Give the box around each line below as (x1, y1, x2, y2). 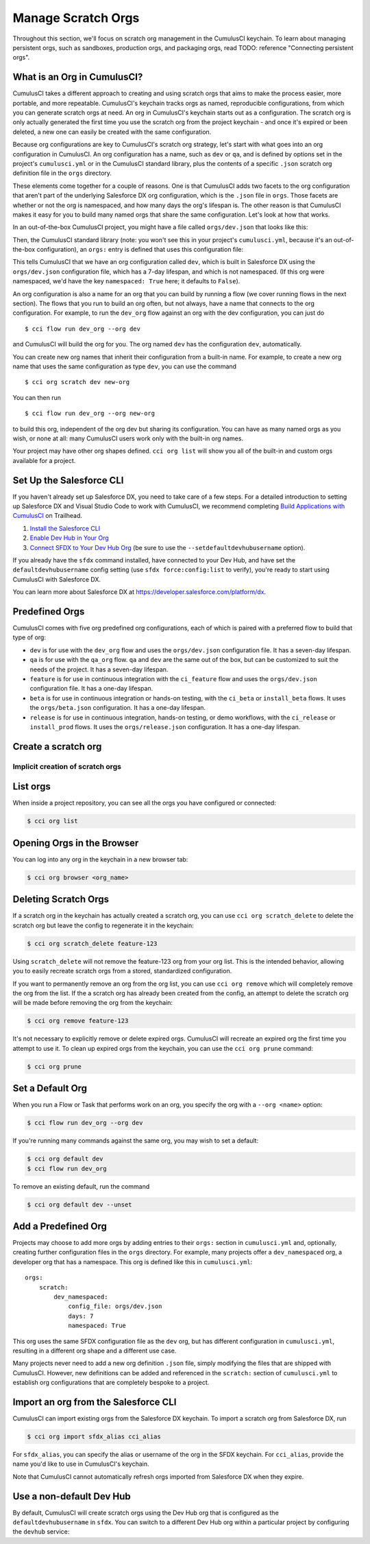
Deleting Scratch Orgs (12, 894, 110, 905)
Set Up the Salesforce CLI (12, 474, 124, 486)
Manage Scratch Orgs (12, 10, 140, 25)
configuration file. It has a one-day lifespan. (29, 685, 153, 693)
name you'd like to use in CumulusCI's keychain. (12, 1460, 149, 1468)
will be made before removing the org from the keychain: (12, 999, 173, 1007)
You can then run (12, 393, 62, 401)
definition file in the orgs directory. (12, 169, 112, 178)
